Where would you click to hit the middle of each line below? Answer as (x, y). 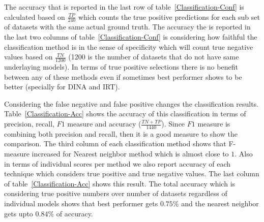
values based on (28, 57)
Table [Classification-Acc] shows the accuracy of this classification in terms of (125, 114)
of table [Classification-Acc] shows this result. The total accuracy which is (120, 183)
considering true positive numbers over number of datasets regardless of (116, 193)
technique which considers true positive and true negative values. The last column (132, 173)
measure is (214, 123)
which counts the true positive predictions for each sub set (169, 17)
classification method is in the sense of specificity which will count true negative (129, 46)
